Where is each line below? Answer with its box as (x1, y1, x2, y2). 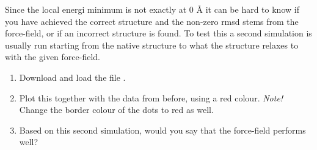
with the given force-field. (5, 50, 100, 63)
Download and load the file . (19, 70, 126, 83)
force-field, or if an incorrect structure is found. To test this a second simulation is (5, 27, 312, 39)
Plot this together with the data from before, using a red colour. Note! (19, 91, 283, 104)
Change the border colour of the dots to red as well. (19, 103, 214, 116)
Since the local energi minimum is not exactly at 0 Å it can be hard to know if (5, 3, 299, 15)
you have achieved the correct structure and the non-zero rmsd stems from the (5, 15, 299, 27)
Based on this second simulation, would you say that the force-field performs (19, 123, 306, 136)
